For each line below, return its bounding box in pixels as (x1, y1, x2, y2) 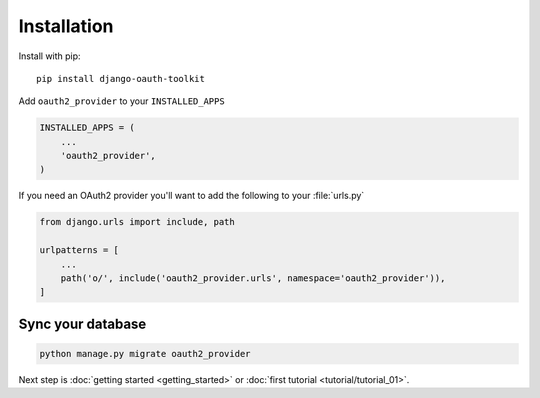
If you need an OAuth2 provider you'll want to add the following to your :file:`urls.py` (18, 190, 365, 202)
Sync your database (18, 315, 147, 332)
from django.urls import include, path (39, 216, 235, 228)
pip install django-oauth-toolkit (36, 73, 205, 84)
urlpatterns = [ (39, 245, 120, 256)
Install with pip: (18, 50, 81, 62)
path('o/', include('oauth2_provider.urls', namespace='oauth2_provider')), (60, 273, 446, 284)
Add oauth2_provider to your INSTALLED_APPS (18, 95, 225, 107)
